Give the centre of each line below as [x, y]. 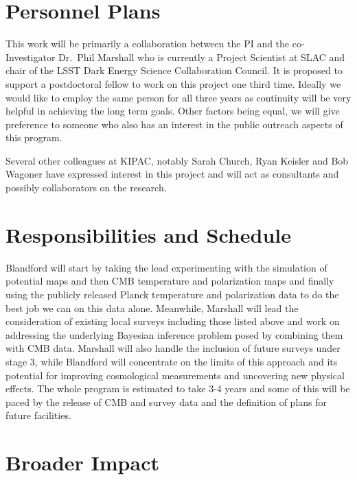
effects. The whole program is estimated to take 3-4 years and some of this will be [178, 388]
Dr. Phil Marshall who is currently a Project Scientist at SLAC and [202, 57]
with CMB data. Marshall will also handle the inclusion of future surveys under [173, 348]
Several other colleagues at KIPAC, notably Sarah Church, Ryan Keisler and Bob [177, 160]
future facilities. [38, 415]
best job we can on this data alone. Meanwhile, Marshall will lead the [152, 308]
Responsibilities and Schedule [148, 234]
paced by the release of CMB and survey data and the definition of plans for [166, 401]
